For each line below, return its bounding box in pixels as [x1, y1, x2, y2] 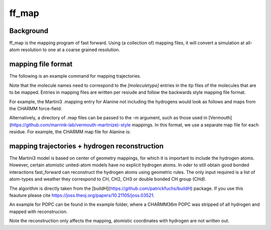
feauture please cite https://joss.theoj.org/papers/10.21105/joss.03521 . [9, 192, 155, 198]
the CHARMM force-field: [9, 105, 62, 111]
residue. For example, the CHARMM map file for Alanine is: [9, 129, 131, 135]
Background [9, 27, 49, 35]
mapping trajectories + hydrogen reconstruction [9, 142, 164, 150]
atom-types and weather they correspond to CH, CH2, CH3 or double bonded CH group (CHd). [9, 176, 207, 182]
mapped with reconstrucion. [9, 208, 68, 214]
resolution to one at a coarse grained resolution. [21, 47, 120, 53]
